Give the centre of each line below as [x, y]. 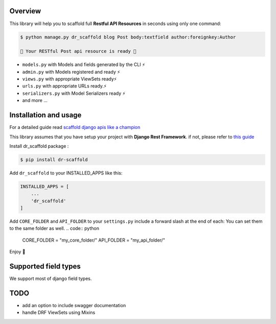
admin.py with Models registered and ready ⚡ [71, 72]
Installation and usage [45, 115]
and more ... [35, 100]
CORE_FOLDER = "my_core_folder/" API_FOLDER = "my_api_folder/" [94, 240]
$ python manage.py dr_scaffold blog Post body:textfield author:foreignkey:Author [128, 37]
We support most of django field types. [51, 278]
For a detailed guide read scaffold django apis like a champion [75, 127]
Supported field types [45, 266]
